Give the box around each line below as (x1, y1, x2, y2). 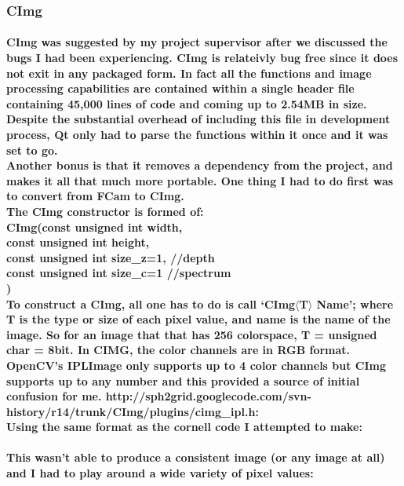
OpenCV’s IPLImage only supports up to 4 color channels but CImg (6, 356, 387, 373)
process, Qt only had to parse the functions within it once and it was (6, 126, 388, 142)
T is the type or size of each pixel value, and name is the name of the (6, 311, 391, 327)
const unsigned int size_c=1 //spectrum (6, 265, 231, 281)
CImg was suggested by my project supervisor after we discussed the (6, 34, 388, 50)
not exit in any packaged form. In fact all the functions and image (6, 64, 372, 81)
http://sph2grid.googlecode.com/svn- (105, 388, 311, 404)
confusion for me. (6, 388, 102, 404)
